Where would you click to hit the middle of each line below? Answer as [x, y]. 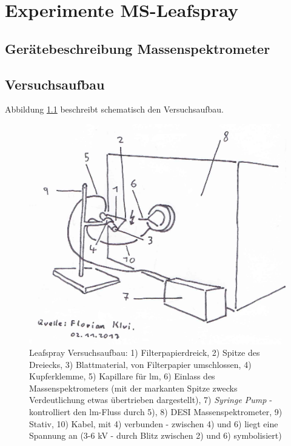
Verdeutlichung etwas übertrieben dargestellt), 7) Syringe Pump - [151, 400]
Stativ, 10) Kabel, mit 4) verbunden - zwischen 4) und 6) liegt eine [154, 423]
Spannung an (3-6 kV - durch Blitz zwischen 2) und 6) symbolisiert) [156, 435]
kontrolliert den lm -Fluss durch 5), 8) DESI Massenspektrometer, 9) [156, 412]
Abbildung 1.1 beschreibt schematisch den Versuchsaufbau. [115, 109]
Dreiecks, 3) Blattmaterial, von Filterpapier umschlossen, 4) [140, 364]
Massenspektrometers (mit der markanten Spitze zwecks [133, 388]
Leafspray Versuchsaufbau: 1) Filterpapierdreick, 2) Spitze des [145, 353]
